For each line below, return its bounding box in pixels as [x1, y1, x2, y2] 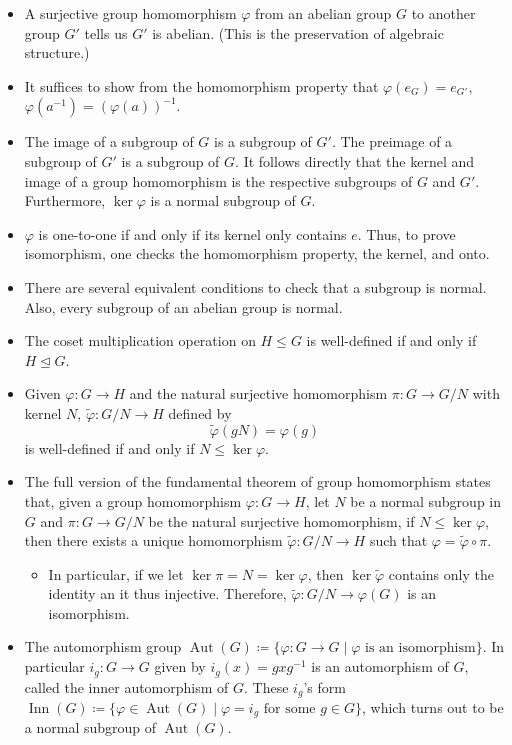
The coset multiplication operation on [24, 330, 256, 351]
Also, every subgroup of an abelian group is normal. [24, 296, 343, 317]
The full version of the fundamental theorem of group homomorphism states [24, 471, 491, 492]
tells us [84, 22, 128, 43]
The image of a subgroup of [24, 131, 194, 152]
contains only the [388, 563, 494, 584]
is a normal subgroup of [150, 190, 296, 211]
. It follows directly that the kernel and [235, 150, 475, 171]
